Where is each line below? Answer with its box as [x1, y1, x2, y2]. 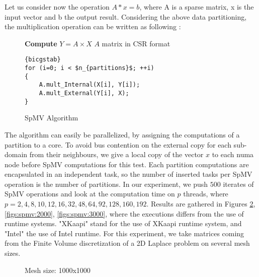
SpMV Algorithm [25, 112, 78, 123]
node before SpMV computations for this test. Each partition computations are [5, 159, 249, 169]
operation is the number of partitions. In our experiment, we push [5, 178, 208, 189]
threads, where [183, 188, 228, 199]
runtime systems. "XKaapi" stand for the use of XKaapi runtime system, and [5, 218, 242, 229]
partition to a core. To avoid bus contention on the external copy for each [5, 139, 231, 150]
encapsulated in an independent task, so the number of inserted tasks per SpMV [5, 169, 252, 179]
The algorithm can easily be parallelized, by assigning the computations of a [5, 129, 240, 140]
